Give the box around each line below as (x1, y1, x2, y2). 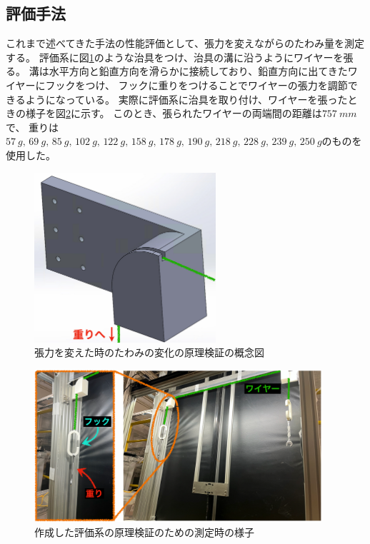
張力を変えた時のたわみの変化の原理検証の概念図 (34, 345, 264, 360)
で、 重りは (6, 119, 59, 134)
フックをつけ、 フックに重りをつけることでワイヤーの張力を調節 (45, 77, 348, 92)
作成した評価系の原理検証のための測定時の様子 (34, 524, 254, 539)
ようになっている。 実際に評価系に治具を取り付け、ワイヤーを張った (25, 91, 348, 106)
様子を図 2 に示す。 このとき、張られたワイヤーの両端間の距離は (25, 106, 322, 121)
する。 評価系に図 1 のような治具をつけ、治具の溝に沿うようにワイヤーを (6, 49, 344, 64)
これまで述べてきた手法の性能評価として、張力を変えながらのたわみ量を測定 (6, 36, 364, 51)
